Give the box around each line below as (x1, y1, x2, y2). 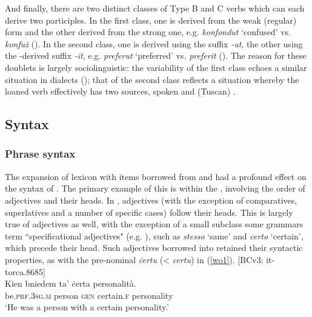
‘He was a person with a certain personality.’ (5, 301, 170, 313)
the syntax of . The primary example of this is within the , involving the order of (5, 182, 305, 195)
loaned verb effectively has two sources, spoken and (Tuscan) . (5, 85, 236, 98)
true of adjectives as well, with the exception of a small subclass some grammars (5, 218, 304, 230)
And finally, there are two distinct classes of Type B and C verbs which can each (5, 2, 305, 14)
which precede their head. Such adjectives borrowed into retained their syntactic (5, 241, 303, 254)
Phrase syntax (5, 146, 76, 161)
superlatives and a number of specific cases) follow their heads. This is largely (5, 205, 293, 218)
